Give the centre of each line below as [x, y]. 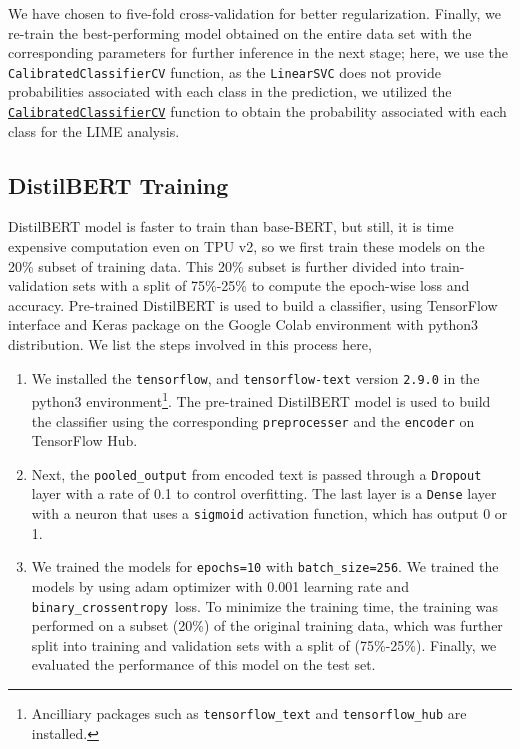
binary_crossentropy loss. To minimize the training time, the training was [265, 605]
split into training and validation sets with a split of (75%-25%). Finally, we [264, 644]
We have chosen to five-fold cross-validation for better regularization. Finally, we [254, 13]
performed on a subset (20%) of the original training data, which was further [267, 625]
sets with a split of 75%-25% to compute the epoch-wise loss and [271, 285]
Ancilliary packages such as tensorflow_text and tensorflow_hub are [249, 713]
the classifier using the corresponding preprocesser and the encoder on [253, 420]
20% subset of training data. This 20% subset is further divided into [217, 265]
